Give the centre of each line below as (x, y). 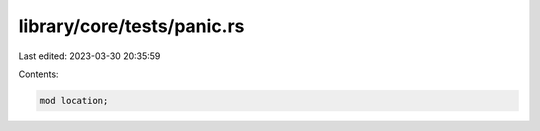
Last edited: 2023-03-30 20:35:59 (89, 56)
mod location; (74, 100)
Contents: (38, 74)
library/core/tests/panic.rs (131, 26)
